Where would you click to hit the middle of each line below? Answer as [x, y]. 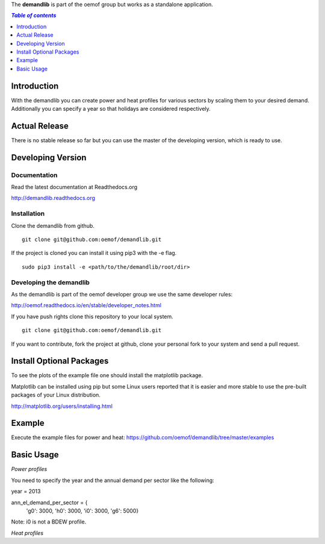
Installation [28, 214]
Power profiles [29, 469]
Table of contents [34, 16]
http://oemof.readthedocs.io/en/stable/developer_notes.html [86, 305]
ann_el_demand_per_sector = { [49, 502]
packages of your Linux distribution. [56, 395]
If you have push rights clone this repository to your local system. [92, 316]
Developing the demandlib [51, 282]
